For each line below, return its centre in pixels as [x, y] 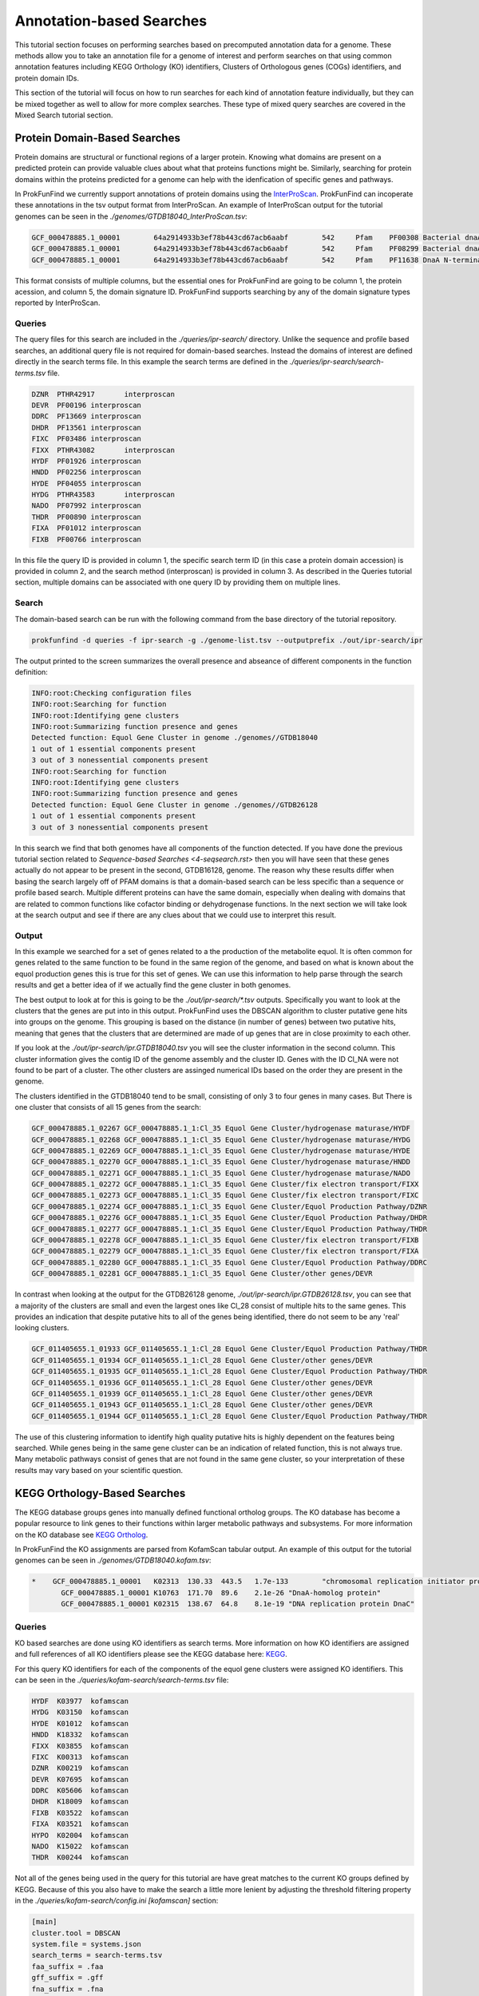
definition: [31, 671]
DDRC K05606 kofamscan [80, 1791]
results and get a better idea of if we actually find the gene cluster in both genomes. [153, 985]
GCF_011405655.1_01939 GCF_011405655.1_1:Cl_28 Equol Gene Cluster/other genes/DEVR [202, 1394]
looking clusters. [42, 1328]
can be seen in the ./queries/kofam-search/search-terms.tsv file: [122, 1680]
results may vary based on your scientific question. [99, 1470]
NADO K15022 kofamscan [80, 1847]
